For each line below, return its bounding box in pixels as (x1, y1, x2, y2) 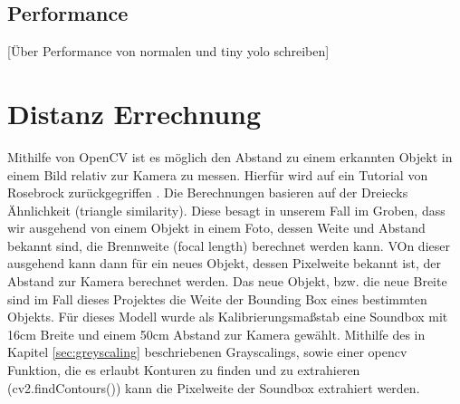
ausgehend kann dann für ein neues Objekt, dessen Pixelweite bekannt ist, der (7, 254, 442, 273)
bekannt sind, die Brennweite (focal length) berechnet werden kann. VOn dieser (7, 236, 450, 255)
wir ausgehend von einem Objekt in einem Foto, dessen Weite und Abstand (7, 218, 426, 237)
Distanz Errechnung (7, 94, 262, 131)
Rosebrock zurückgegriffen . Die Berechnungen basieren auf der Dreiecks (7, 183, 408, 202)
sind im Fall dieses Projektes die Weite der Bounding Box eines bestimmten (7, 289, 427, 308)
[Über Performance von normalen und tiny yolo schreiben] (7, 42, 330, 61)
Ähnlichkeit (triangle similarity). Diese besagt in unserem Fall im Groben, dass (7, 200, 446, 219)
